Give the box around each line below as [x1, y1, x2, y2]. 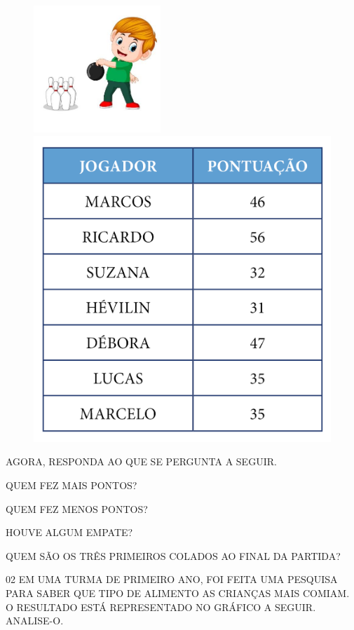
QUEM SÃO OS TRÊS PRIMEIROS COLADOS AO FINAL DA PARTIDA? [6, 548, 341, 563]
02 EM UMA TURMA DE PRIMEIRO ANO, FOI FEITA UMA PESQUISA [6, 572, 338, 587]
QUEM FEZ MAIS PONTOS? [6, 478, 137, 493]
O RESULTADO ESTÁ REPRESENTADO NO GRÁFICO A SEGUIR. [6, 599, 316, 614]
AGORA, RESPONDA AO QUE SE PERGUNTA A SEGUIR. [6, 454, 277, 469]
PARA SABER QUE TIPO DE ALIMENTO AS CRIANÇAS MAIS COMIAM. [6, 585, 350, 600]
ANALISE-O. [6, 613, 64, 628]
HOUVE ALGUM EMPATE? [6, 525, 133, 540]
